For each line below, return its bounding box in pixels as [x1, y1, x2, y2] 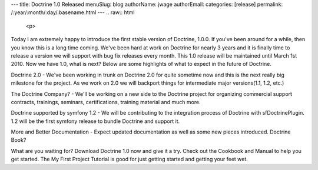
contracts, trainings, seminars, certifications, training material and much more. [11, 98, 201, 105]
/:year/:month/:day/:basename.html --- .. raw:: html [11, 9, 135, 16]
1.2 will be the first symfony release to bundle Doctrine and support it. [11, 118, 180, 125]
